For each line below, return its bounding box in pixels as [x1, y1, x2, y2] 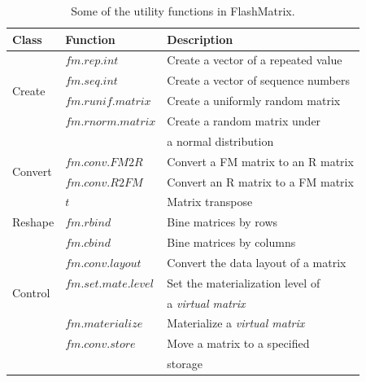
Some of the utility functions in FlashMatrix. [71, 2, 295, 19]
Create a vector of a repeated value [167, 51, 342, 68]
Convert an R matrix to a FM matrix [167, 173, 354, 190]
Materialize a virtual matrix [167, 314, 305, 332]
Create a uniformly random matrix [167, 92, 341, 109]
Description [167, 30, 233, 47]
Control [12, 284, 50, 301]
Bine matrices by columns [167, 234, 296, 251]
